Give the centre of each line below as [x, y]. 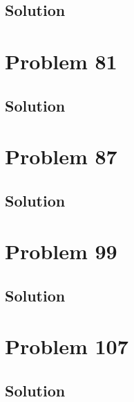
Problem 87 [61, 156]
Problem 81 [61, 61]
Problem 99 [61, 251]
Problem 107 [67, 346]
